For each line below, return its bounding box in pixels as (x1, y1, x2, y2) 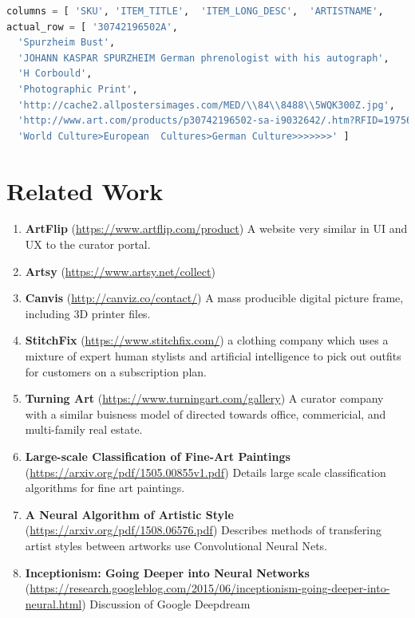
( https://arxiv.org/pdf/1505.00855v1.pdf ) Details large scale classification (25, 463, 386, 480)
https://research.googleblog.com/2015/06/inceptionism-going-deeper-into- (30, 580, 390, 596)
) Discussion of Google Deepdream (81, 595, 251, 612)
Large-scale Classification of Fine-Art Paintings (25, 448, 290, 464)
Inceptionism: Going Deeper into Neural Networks (25, 564, 310, 581)
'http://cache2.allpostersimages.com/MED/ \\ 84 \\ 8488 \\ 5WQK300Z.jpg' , (18, 99, 395, 111)
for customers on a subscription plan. (25, 363, 207, 380)
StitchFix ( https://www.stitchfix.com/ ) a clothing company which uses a (25, 332, 389, 348)
